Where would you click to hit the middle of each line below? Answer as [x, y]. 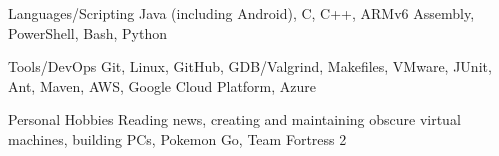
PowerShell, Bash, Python [87, 32]
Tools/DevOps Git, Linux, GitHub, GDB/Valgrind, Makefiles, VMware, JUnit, [250, 66]
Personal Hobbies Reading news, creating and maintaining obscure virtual [234, 119]
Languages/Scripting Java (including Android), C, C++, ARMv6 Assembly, [241, 13]
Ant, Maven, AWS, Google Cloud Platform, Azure [162, 85]
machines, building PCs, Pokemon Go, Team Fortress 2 [177, 138]
